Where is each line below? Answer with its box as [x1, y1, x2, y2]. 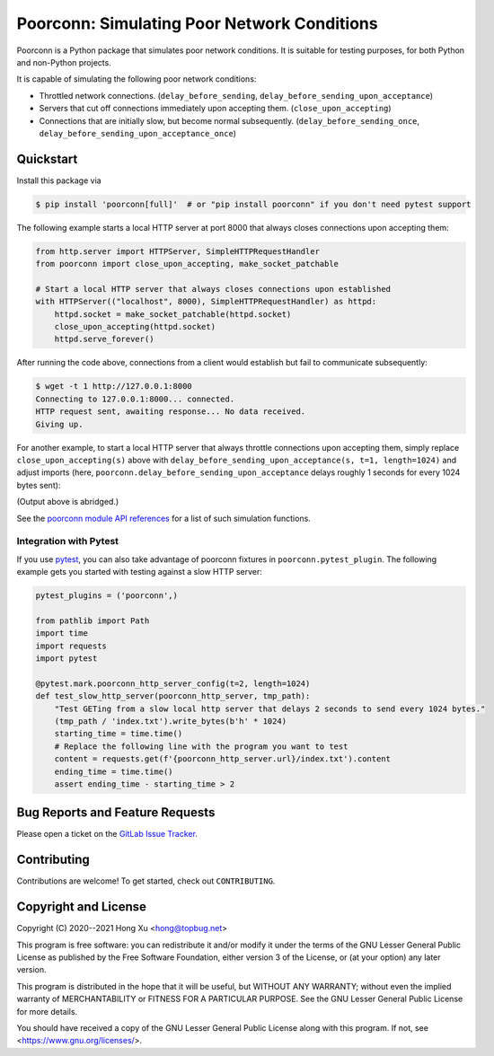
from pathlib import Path [35, 615, 150, 626]
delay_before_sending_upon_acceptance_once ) [39, 128, 237, 138]
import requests [35, 640, 108, 651]
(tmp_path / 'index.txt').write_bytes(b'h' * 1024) [54, 716, 287, 726]
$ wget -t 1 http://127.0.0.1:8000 [35, 382, 192, 392]
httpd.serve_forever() [54, 334, 154, 345]
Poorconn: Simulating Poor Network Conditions [16, 13, 378, 33]
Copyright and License [16, 899, 147, 915]
